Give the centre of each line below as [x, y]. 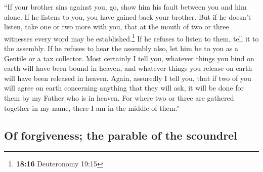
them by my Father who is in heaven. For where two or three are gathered [119, 98]
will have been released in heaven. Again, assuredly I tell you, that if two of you [128, 78]
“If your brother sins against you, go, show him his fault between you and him [125, 7]
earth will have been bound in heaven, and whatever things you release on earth [128, 68]
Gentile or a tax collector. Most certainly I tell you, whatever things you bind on [129, 58]
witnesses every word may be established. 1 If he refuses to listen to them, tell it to [131, 37]
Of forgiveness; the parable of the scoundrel [121, 135]
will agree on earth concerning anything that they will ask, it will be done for [124, 88]
